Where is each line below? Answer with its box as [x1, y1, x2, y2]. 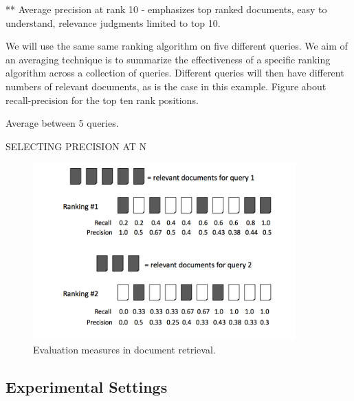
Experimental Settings [5, 376, 168, 397]
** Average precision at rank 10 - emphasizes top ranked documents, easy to [5, 2, 327, 16]
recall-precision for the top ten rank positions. [5, 92, 199, 107]
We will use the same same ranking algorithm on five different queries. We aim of [5, 39, 348, 53]
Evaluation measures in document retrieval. [33, 342, 216, 356]
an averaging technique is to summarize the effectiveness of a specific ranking [5, 52, 331, 66]
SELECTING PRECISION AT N [5, 138, 147, 153]
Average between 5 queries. [5, 116, 119, 130]
